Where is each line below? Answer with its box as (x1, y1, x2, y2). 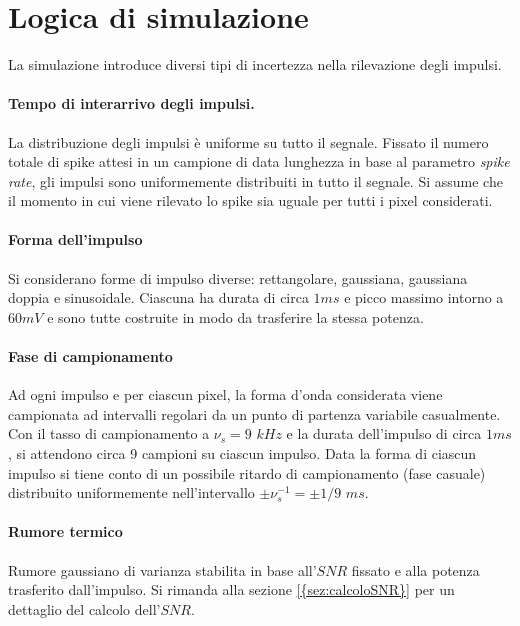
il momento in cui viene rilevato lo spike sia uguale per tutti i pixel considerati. (8, 190, 493, 211)
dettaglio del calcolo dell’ (8, 598, 161, 619)
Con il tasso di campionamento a (8, 423, 210, 444)
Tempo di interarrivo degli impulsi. (8, 93, 255, 114)
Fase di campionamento (8, 346, 173, 367)
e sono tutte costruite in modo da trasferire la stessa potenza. (47, 306, 424, 327)
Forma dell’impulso (8, 229, 143, 250)
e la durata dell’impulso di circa (286, 423, 482, 444)
